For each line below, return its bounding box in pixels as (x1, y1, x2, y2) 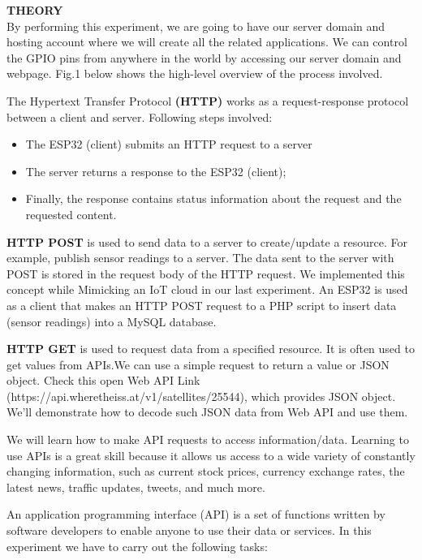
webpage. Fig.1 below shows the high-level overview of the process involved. (6, 65, 383, 82)
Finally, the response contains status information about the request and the (25, 190, 402, 207)
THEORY (6, 2, 63, 18)
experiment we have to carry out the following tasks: (6, 537, 268, 554)
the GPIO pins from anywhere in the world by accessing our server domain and (6, 49, 402, 66)
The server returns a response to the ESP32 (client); (25, 162, 286, 179)
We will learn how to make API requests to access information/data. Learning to (6, 431, 409, 448)
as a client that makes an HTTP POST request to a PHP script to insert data (6, 296, 397, 313)
